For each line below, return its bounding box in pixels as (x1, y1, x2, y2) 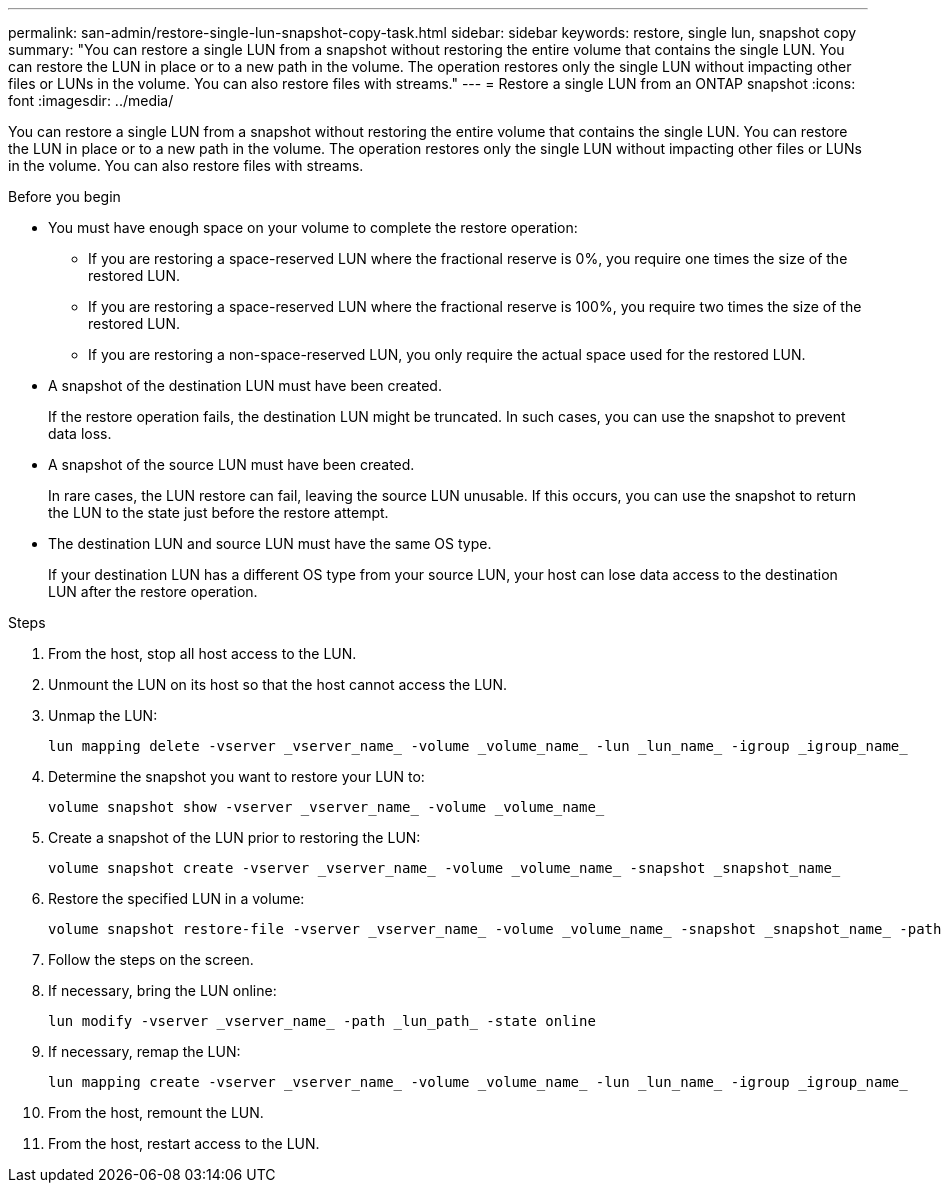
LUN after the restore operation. (48, 583, 258, 600)
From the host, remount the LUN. (48, 1104, 264, 1121)
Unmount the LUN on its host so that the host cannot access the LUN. (48, 676, 508, 693)
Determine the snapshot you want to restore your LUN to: (48, 768, 425, 785)
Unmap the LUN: (48, 707, 158, 724)
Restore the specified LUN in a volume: (48, 890, 305, 907)
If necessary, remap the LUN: (48, 1043, 241, 1060)
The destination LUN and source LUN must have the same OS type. (48, 535, 492, 552)
